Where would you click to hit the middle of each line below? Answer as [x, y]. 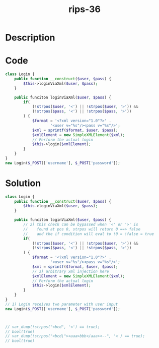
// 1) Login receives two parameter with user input [62, 304]
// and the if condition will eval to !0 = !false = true [89, 234]
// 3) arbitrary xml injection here [70, 271]
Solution [23, 183]
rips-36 [85, 9]
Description [30, 38]
